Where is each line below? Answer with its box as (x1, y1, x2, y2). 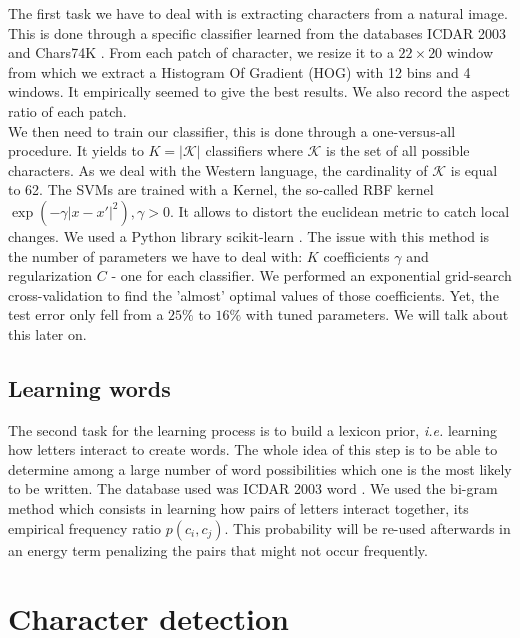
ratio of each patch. (8, 100, 127, 121)
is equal (450, 159, 498, 180)
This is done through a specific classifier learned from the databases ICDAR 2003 (8, 22, 507, 43)
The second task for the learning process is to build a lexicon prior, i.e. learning (8, 419, 497, 440)
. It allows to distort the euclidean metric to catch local (169, 200, 510, 221)
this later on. (8, 323, 87, 344)
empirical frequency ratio (8, 517, 161, 538)
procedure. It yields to (8, 140, 144, 161)
